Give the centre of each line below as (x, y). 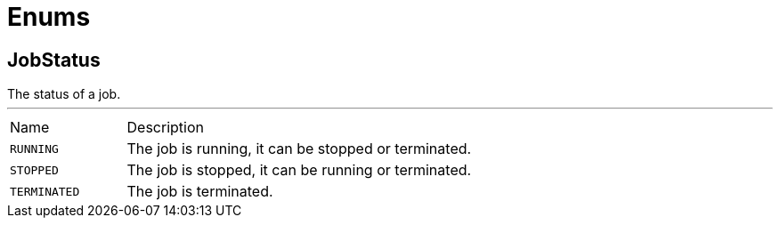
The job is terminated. (200, 192)
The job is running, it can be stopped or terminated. (299, 149)
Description (165, 128)
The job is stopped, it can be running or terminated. (299, 170)
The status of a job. (64, 94)
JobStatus (54, 60)
